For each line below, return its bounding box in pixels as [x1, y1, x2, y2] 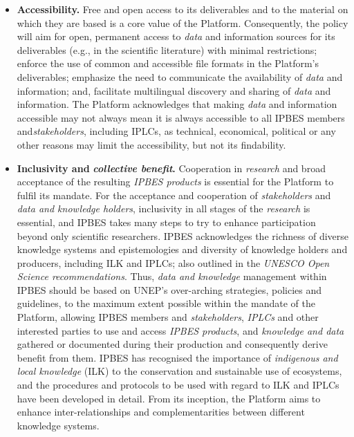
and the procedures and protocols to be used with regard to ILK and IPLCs [17, 378, 339, 392]
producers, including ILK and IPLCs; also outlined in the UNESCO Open [17, 255, 330, 270]
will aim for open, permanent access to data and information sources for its [17, 29, 335, 44]
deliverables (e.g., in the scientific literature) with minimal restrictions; [17, 42, 317, 57]
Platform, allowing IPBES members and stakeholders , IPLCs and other [17, 310, 319, 324]
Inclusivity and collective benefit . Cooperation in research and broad [17, 160, 326, 175]
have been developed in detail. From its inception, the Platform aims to [17, 391, 321, 405]
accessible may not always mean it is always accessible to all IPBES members [17, 110, 345, 124]
